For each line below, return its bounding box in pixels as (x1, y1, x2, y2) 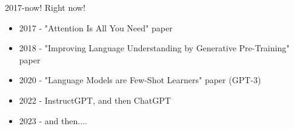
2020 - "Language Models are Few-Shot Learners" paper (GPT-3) (19, 74, 261, 86)
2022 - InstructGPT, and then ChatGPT (19, 93, 171, 106)
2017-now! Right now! (5, 1, 85, 13)
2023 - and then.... (19, 114, 87, 127)
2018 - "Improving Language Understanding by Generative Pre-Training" (19, 42, 290, 54)
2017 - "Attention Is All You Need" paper (19, 21, 173, 34)
